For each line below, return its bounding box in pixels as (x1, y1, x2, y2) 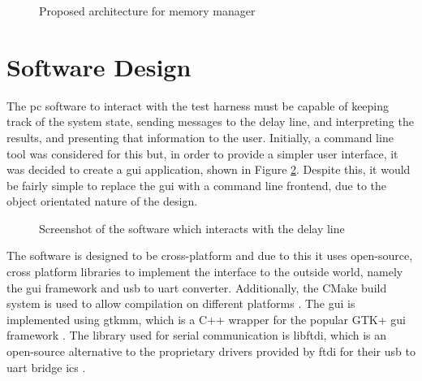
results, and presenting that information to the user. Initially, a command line (6, 128, 394, 145)
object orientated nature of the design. (6, 193, 198, 210)
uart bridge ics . (6, 358, 86, 375)
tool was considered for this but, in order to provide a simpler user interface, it (6, 145, 398, 162)
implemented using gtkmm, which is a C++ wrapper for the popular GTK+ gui (6, 310, 406, 327)
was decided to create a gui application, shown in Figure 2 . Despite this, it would (6, 161, 411, 178)
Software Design (6, 50, 192, 83)
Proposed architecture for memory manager (39, 2, 256, 19)
